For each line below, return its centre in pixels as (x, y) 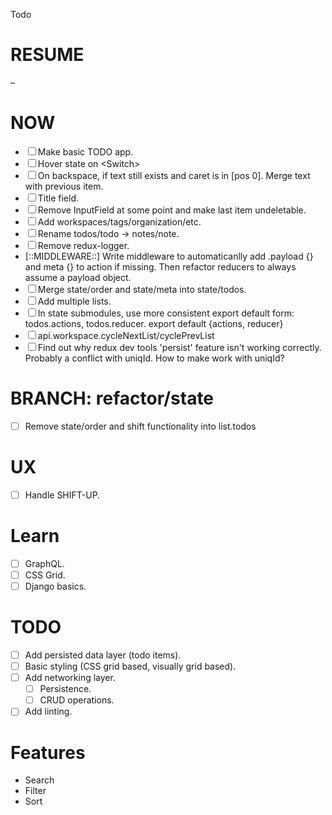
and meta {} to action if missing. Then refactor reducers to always (160, 266)
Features (48, 752)
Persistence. (65, 689)
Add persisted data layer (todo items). (103, 655)
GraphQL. (44, 563)
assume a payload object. (78, 277)
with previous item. (64, 186)
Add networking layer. (70, 678)
